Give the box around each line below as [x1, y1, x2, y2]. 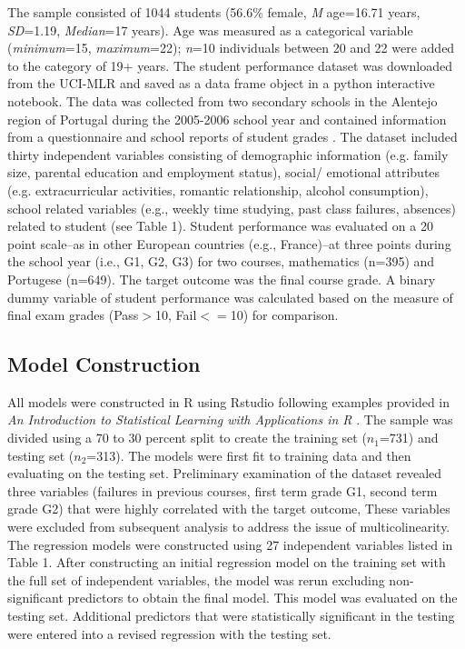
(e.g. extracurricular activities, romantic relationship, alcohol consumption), [7, 180, 429, 199]
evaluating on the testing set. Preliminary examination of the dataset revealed [7, 464, 442, 483]
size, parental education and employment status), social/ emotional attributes [7, 163, 440, 182]
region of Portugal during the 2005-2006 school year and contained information [7, 109, 447, 128]
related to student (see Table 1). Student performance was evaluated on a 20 [7, 216, 433, 235]
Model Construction [7, 350, 201, 378]
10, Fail [155, 305, 197, 324]
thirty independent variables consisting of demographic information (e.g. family [7, 145, 449, 164]
